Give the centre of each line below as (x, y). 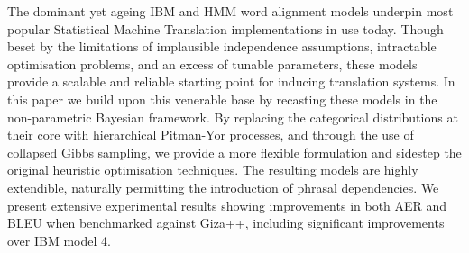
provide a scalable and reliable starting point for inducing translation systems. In (231, 81)
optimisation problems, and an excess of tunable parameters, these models (212, 63)
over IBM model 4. (59, 240)
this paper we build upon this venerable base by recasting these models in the (222, 99)
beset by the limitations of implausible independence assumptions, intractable (222, 46)
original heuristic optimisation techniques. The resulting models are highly (213, 170)
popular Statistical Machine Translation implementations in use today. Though (225, 28)
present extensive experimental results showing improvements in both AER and (227, 205)
